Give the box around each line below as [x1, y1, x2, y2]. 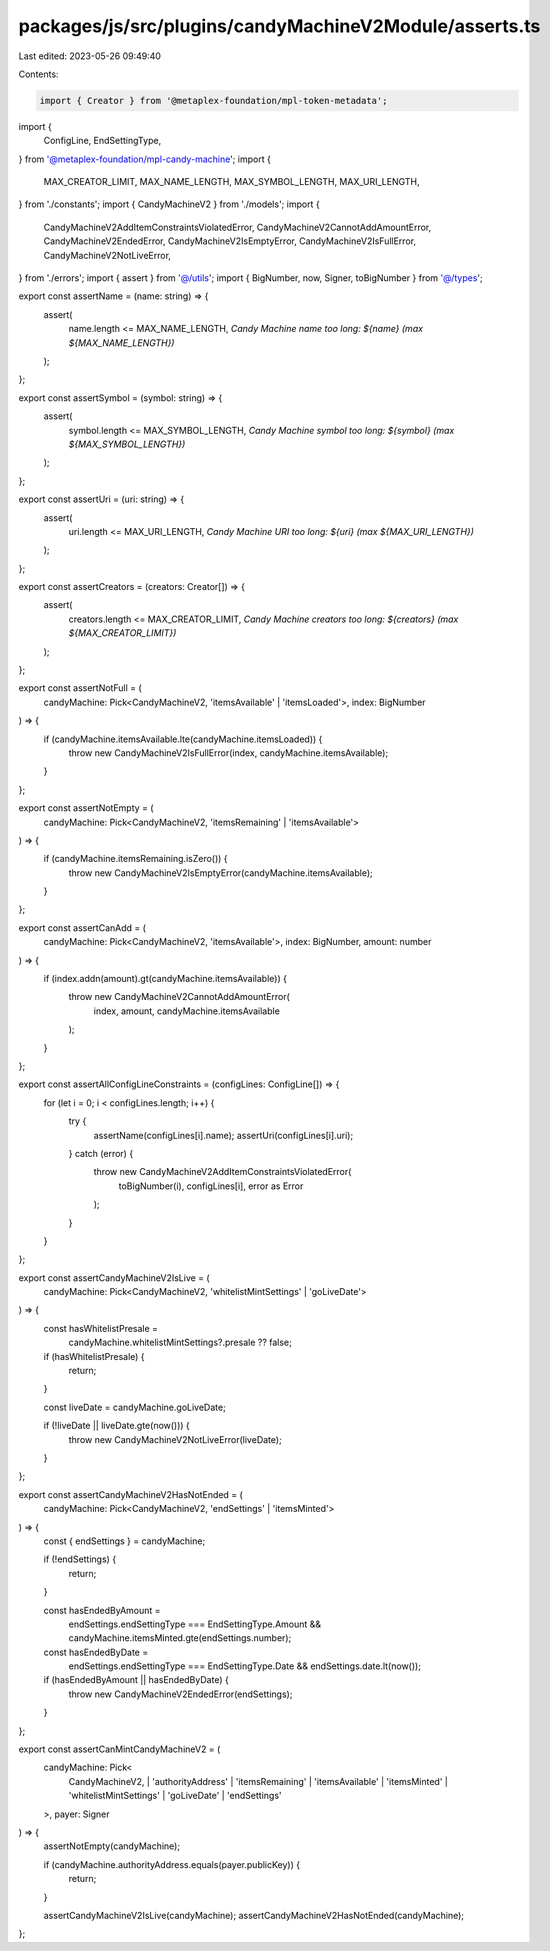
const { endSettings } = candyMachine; [43, 1535, 206, 1547]
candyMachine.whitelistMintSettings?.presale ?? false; [68, 1336, 292, 1349]
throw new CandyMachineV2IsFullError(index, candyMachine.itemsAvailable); [68, 746, 389, 759]
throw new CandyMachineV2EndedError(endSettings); [68, 1688, 293, 1700]
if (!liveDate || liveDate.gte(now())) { [43, 1420, 190, 1432]
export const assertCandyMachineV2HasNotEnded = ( [18, 1488, 244, 1500]
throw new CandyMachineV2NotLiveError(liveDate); [68, 1433, 282, 1445]
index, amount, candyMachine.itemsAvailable [93, 1005, 280, 1017]
